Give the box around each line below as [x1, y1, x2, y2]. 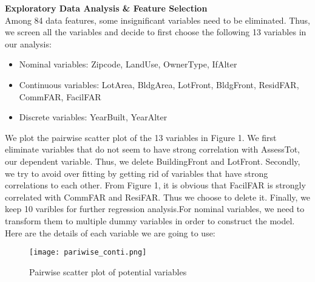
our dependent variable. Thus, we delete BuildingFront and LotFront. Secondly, [5, 154, 300, 167]
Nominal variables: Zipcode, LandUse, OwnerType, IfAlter [19, 58, 237, 70]
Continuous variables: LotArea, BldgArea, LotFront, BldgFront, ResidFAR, [19, 78, 299, 91]
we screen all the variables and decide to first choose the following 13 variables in [5, 26, 307, 38]
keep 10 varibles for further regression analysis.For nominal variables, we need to [5, 202, 305, 215]
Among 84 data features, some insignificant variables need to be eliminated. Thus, [5, 13, 310, 26]
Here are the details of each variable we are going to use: [5, 226, 215, 239]
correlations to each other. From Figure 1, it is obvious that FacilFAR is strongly [5, 179, 306, 191]
